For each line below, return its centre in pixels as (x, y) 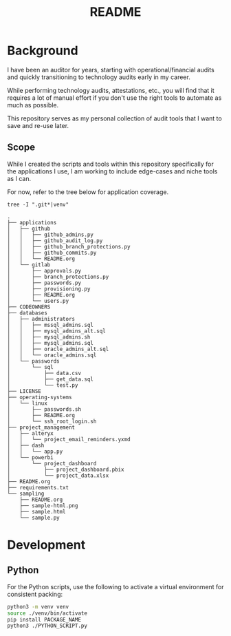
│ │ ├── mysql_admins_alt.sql (57, 331)
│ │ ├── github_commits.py (52, 253)
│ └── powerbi (30, 457)
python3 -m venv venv (38, 606)
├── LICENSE (24, 391)
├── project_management (41, 427)
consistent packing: (35, 594)
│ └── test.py (43, 385)
